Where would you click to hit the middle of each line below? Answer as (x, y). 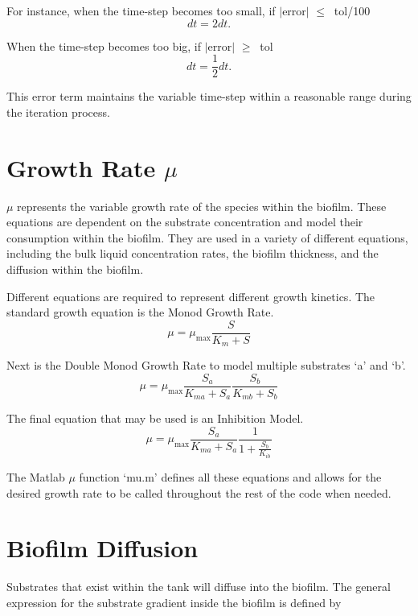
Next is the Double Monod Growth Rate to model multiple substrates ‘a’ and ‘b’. (206, 365)
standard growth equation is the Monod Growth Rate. (140, 312)
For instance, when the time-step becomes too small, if (141, 10)
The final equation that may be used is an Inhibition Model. (155, 418)
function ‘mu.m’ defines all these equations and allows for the (230, 477)
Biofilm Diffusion (102, 548)
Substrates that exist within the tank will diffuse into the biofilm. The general (199, 587)
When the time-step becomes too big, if (104, 45)
